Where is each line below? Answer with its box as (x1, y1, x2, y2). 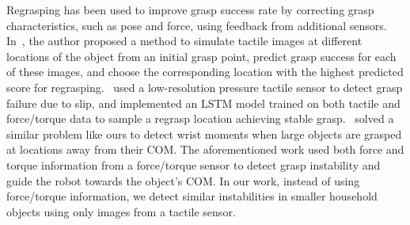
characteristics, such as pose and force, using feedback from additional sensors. (6, 17, 387, 33)
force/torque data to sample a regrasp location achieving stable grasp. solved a (6, 110, 394, 127)
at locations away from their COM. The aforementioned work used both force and (6, 141, 404, 158)
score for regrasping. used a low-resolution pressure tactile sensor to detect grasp (6, 78, 403, 95)
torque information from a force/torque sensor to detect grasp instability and (6, 156, 381, 173)
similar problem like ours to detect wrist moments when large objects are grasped (6, 125, 402, 142)
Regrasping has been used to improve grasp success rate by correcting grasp (6, 2, 374, 17)
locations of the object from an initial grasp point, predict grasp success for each (6, 48, 397, 64)
